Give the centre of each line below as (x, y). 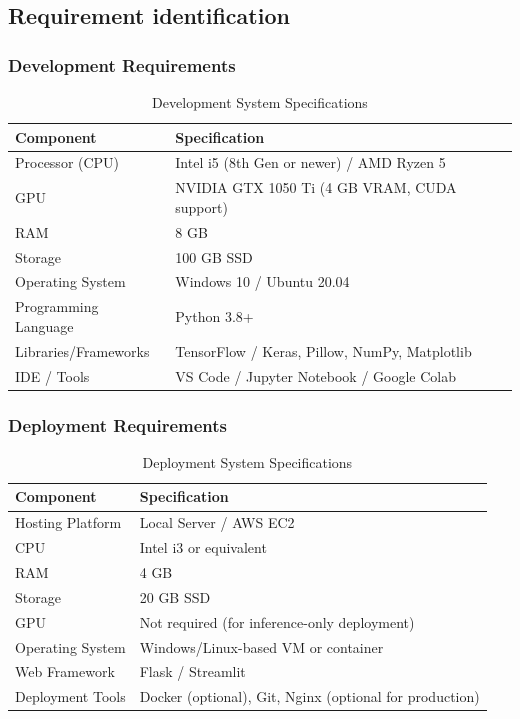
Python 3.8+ (214, 316)
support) (201, 206)
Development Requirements (122, 64)
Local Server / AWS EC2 (217, 522)
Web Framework (65, 671)
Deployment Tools (70, 696)
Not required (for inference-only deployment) (277, 621)
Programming (57, 306)
